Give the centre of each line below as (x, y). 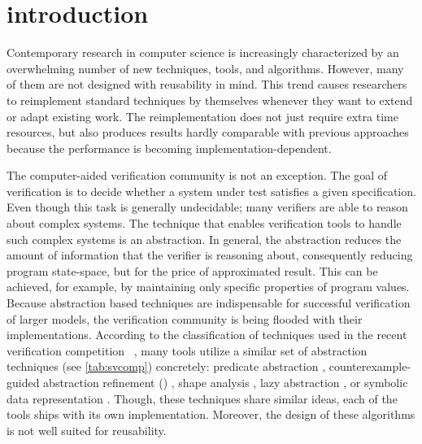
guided (23, 382)
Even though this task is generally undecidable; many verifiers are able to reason (207, 207)
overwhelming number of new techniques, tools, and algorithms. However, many (205, 68)
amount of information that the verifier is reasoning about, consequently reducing (210, 255)
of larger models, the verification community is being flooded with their (185, 318)
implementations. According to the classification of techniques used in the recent (207, 335)
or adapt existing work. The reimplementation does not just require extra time (202, 116)
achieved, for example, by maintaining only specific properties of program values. (208, 287)
